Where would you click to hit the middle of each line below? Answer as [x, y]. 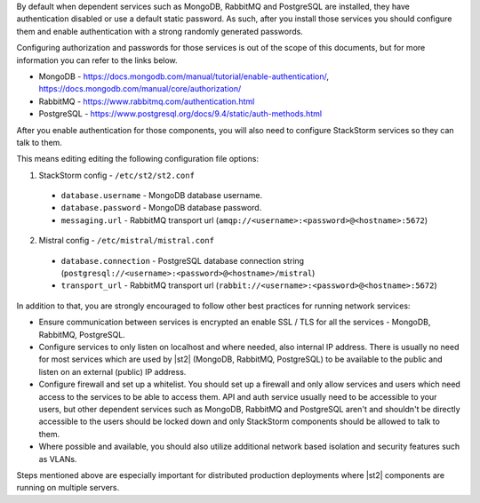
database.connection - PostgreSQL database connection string [183, 260]
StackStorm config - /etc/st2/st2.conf [117, 175]
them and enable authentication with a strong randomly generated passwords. [160, 31]
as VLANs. [58, 459]
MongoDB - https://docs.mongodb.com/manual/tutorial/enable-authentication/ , [184, 76]
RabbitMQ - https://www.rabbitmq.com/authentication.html [147, 101]
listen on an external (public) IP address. [112, 371]
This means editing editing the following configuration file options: [138, 159]
